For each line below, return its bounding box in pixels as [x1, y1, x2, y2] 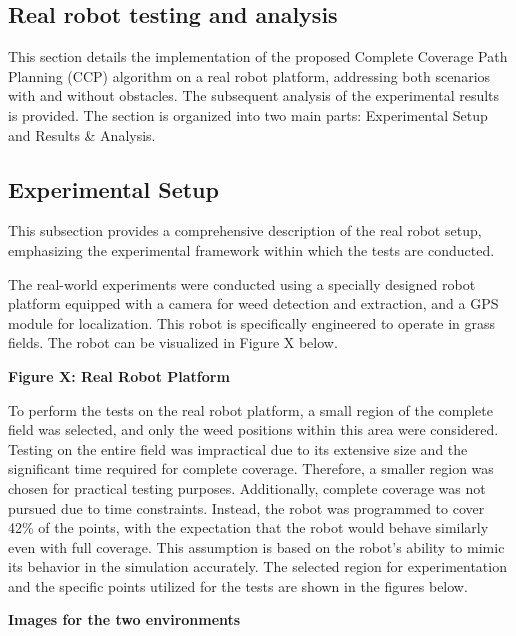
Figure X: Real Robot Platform [8, 365, 230, 386]
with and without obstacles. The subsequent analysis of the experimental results [8, 85, 500, 106]
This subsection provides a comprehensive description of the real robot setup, [8, 220, 482, 241]
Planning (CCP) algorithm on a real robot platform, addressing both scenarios [8, 65, 491, 86]
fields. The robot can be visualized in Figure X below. [8, 332, 338, 353]
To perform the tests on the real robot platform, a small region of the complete [8, 399, 494, 420]
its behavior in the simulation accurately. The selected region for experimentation [8, 556, 507, 577]
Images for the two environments [8, 609, 241, 630]
